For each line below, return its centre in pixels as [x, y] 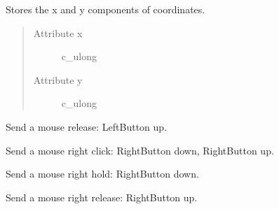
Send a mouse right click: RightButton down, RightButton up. [140, 150]
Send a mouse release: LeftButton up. [87, 126]
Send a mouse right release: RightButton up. [102, 197]
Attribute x [58, 33]
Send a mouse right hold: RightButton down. [102, 174]
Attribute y [58, 79]
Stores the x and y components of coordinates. [106, 9]
